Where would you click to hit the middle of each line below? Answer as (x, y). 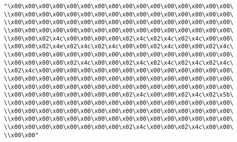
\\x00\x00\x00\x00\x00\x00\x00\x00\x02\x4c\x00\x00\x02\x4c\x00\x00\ (119, 127)
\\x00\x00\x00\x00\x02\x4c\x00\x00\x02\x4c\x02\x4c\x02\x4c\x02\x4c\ (119, 63)
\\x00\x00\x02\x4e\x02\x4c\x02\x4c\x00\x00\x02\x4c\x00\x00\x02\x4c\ (119, 47)
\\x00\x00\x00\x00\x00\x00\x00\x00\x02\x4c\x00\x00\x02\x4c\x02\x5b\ (119, 95)
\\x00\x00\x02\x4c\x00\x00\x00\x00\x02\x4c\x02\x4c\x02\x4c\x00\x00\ (119, 38)
